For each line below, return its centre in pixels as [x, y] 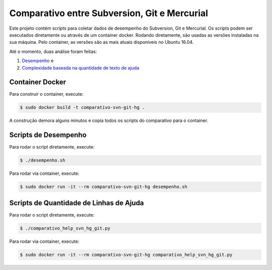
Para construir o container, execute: [46, 94]
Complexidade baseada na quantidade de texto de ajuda [81, 67]
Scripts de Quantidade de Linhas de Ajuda [77, 203]
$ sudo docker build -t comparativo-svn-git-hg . [82, 108]
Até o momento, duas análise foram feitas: [53, 51]
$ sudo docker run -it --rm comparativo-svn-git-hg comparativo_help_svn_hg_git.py [126, 255]
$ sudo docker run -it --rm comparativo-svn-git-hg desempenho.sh [104, 187]
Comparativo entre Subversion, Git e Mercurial [109, 13]
